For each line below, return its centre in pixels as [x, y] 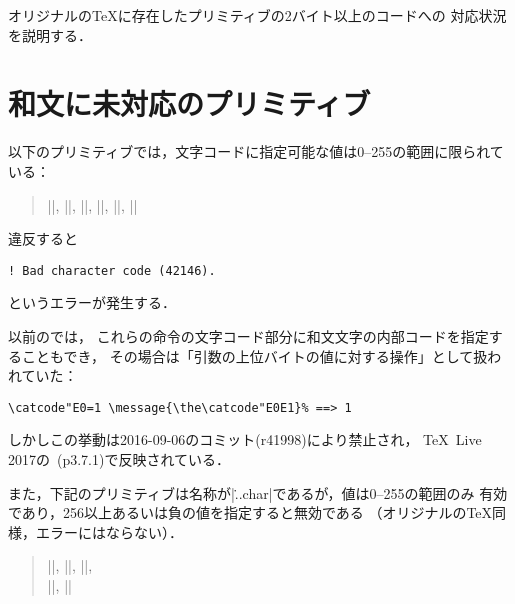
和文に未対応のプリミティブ [189, 103]
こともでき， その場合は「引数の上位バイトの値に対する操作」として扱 [254, 355]
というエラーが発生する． [92, 302]
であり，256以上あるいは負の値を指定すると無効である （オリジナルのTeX [250, 512]
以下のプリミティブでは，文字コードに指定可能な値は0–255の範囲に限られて [256, 151]
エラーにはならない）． [109, 531]
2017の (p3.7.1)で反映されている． [119, 458]
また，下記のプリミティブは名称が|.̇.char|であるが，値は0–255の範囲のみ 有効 [258, 492]
